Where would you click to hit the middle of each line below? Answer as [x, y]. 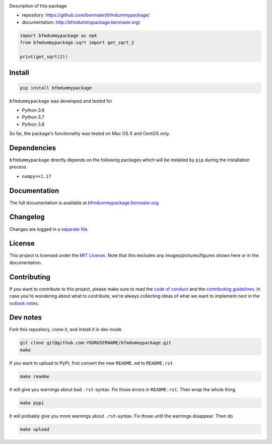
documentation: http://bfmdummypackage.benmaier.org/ [81, 22]
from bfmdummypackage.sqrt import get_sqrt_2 [77, 43]
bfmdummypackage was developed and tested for [61, 101]
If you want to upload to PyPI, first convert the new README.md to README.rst [91, 363]
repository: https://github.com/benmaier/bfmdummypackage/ [86, 15]
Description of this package [38, 6]
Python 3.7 [33, 117]
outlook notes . [24, 303]
